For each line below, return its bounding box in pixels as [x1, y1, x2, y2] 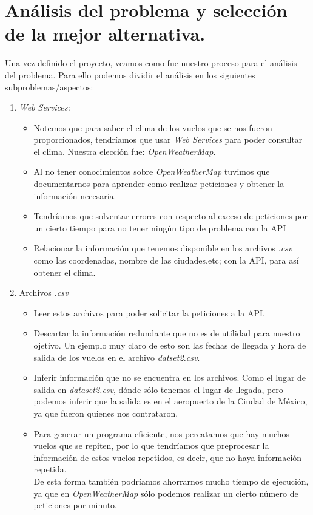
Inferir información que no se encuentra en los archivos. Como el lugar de [33, 371, 306, 384]
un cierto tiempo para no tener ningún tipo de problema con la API [33, 221, 286, 234]
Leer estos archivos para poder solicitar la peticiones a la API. [33, 306, 265, 319]
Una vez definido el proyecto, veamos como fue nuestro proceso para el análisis [5, 56, 297, 69]
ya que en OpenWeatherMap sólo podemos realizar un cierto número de [33, 486, 298, 499]
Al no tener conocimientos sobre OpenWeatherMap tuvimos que [33, 165, 270, 178]
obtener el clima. [33, 265, 96, 278]
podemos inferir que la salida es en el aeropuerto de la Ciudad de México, [33, 395, 308, 408]
